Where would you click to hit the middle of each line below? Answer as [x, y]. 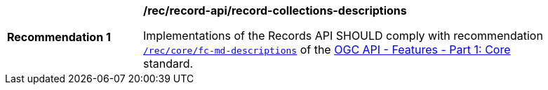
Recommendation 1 [59, 37]
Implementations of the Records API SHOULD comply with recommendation [343, 36]
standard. [168, 63]
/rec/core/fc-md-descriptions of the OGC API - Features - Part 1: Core [327, 50]
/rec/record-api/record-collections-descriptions [275, 10]
